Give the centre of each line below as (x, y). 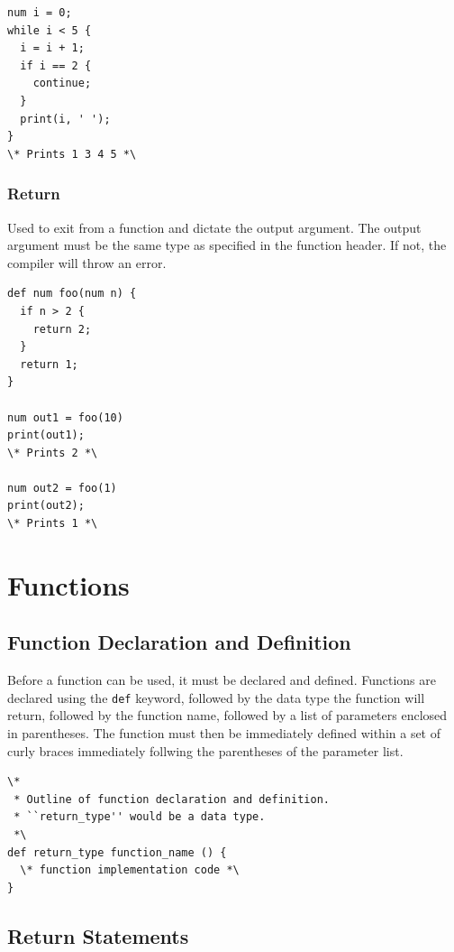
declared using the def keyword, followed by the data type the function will (216, 697)
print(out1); (46, 435)
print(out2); (46, 506)
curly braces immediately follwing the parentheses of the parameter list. (205, 750)
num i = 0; (40, 13)
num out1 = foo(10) (65, 417)
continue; (62, 83)
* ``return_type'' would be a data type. (140, 817)
